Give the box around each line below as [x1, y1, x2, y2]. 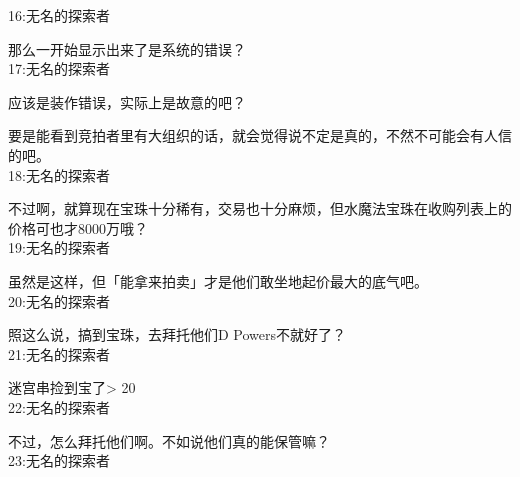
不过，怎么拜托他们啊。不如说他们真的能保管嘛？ [8, 430, 330, 451]
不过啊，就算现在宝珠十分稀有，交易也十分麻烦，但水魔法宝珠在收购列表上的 [8, 198, 512, 219]
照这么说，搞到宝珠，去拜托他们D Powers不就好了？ [8, 324, 347, 345]
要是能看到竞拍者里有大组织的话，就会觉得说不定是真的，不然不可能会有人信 [8, 125, 512, 146]
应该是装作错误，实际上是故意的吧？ [8, 91, 246, 112]
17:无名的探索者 [8, 58, 110, 79]
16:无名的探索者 [8, 5, 110, 25]
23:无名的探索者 [8, 450, 110, 471]
